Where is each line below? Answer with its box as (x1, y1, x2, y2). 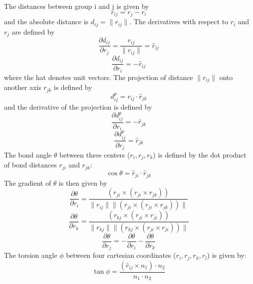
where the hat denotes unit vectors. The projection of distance (4, 72, 193, 82)
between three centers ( (59, 150, 130, 160)
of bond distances (4, 160, 57, 170)
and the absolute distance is (4, 16, 89, 27)
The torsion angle (4, 250, 57, 260)
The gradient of (4, 177, 51, 188)
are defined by (11, 26, 55, 37)
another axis (4, 82, 42, 92)
